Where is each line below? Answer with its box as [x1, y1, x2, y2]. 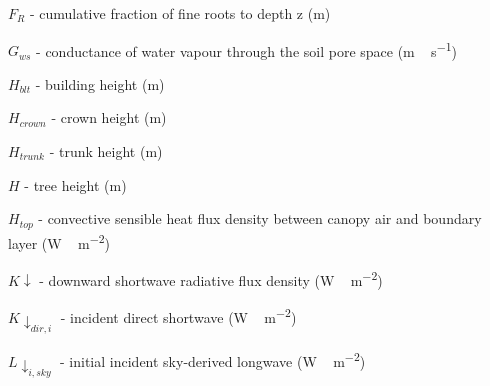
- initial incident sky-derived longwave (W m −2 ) [60, 348, 366, 371]
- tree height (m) [24, 174, 127, 195]
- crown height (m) [51, 107, 167, 128]
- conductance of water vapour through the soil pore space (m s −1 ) [36, 37, 457, 61]
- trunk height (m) [49, 141, 163, 162]
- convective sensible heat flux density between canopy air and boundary [38, 208, 482, 229]
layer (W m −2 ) [8, 229, 111, 253]
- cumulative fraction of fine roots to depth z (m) [29, 3, 331, 23]
